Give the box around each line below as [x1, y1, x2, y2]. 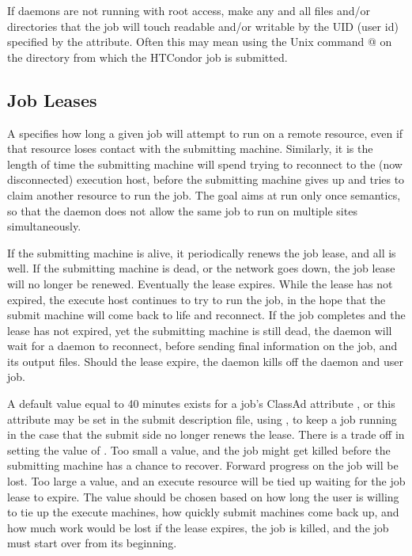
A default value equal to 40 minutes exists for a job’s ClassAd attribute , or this [7, 395, 395, 412]
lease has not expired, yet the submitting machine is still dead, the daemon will [7, 322, 392, 338]
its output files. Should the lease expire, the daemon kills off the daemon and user [7, 352, 403, 369]
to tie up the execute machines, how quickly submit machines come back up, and [7, 504, 399, 520]
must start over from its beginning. [7, 535, 177, 551]
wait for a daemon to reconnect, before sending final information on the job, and [7, 337, 398, 354]
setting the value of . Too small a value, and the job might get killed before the [7, 441, 391, 458]
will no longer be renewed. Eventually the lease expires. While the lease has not [7, 275, 393, 291]
